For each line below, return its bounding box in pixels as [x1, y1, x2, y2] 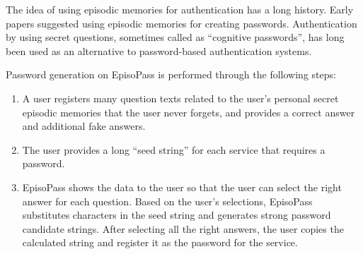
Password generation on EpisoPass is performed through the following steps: [6, 67, 336, 82]
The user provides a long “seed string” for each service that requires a [22, 142, 325, 157]
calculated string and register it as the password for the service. [22, 235, 298, 250]
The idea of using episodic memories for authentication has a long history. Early [6, 2, 354, 16]
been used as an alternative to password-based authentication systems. [6, 43, 312, 58]
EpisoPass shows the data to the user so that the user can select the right [22, 179, 342, 194]
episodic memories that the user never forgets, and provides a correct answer [22, 104, 355, 119]
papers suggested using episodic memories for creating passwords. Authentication [6, 16, 357, 30]
